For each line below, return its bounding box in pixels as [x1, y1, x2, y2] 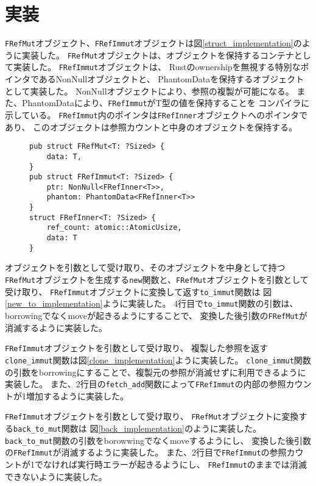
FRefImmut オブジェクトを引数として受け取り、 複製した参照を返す [5, 341, 269, 354]
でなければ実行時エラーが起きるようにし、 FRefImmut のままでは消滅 [34, 458, 307, 470]
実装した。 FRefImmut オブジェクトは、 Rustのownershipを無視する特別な [13, 60, 301, 73]
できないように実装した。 [5, 470, 107, 482]
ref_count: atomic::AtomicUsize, [46, 223, 182, 232]
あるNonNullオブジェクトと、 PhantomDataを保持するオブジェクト [38, 73, 304, 85]
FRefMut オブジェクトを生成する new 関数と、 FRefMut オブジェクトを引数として [5, 273, 309, 285]
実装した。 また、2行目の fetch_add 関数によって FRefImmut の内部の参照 [5, 377, 286, 390]
